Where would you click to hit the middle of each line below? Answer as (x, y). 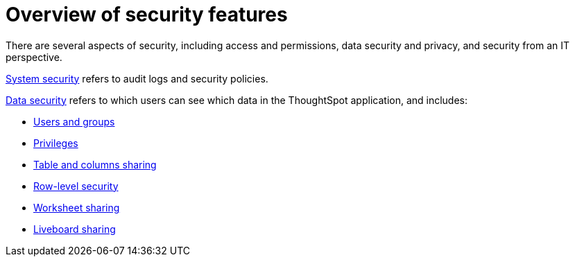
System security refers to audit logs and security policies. (137, 78)
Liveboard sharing (75, 229)
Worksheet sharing (77, 207)
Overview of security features (147, 15)
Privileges (56, 143)
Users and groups (74, 121)
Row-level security (76, 186)
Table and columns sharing (95, 164)
